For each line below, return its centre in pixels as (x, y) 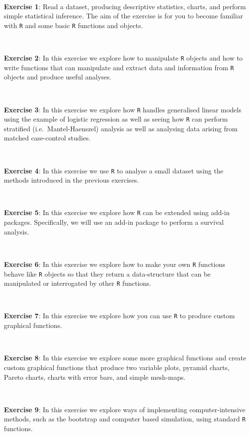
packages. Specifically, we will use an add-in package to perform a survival (114, 222)
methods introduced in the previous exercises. (72, 180)
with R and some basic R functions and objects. (74, 25)
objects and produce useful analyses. (58, 77)
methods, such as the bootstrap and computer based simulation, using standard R (125, 419)
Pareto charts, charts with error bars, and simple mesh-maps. (95, 377)
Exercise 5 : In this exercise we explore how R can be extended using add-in (117, 212)
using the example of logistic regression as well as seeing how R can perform (116, 119)
